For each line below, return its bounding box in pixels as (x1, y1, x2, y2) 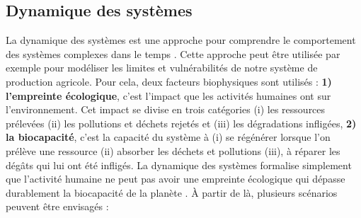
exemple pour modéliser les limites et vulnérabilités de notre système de (6, 60, 318, 75)
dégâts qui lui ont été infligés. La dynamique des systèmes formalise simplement (6, 157, 352, 172)
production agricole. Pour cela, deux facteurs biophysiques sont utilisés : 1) (6, 74, 332, 88)
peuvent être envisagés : (6, 199, 109, 214)
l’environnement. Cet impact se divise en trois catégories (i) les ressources (6, 102, 326, 117)
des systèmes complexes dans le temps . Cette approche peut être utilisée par (6, 46, 340, 61)
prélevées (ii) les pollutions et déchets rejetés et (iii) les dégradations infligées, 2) (6, 115, 357, 130)
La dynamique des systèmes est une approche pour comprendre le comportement (6, 33, 356, 47)
